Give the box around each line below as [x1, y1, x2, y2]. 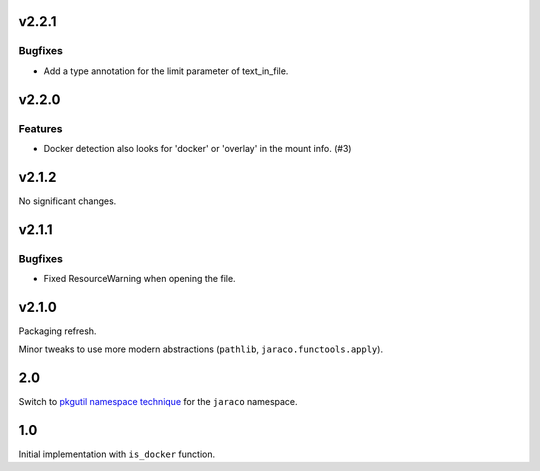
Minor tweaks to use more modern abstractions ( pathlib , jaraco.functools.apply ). [18, 343, 384, 355]
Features [18, 121, 63, 135]
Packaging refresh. [18, 325, 97, 337]
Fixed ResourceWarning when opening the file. [43, 272, 236, 284]
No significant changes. [18, 195, 117, 207]
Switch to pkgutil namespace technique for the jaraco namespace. [18, 396, 299, 408]
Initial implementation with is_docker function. [18, 448, 215, 460]
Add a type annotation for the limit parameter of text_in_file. [43, 65, 289, 77]
